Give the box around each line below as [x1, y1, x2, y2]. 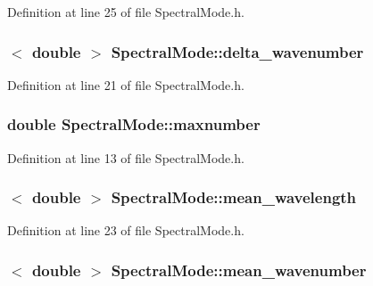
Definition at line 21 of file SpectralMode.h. [7, 75, 245, 94]
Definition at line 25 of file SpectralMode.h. [7, 3, 245, 20]
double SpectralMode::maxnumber [7, 113, 261, 135]
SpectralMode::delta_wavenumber [111, 40, 364, 62]
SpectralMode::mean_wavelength [111, 186, 357, 208]
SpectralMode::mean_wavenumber [111, 258, 367, 281]
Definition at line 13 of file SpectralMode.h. [7, 148, 245, 167]
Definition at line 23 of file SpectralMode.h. [7, 221, 245, 240]
